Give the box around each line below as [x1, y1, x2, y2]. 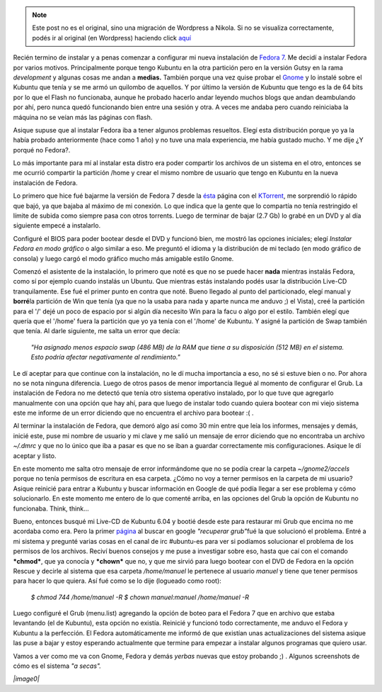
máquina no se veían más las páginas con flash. [13, 113, 153, 121]
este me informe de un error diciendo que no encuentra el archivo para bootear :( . [13, 408, 254, 418]
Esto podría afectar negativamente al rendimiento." [30, 353, 180, 362]
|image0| [13, 674, 40, 683]
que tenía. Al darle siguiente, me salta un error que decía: [13, 327, 180, 335]
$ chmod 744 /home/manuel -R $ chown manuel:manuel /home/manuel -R [30, 593, 249, 601]
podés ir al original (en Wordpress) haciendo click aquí [32, 33, 191, 42]
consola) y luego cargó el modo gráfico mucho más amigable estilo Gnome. [13, 254, 234, 262]
